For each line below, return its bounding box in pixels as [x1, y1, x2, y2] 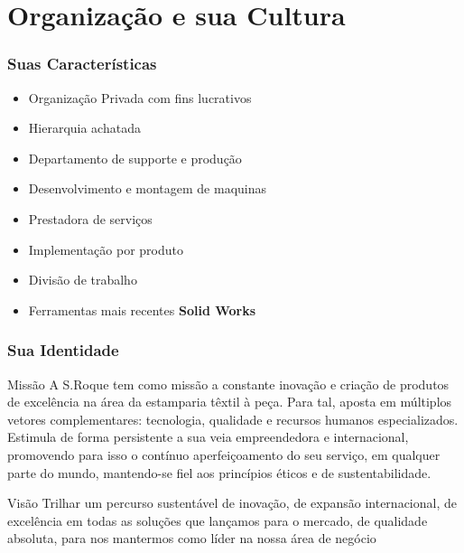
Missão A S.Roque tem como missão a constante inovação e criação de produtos [7, 374, 450, 393]
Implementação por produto [28, 239, 184, 258]
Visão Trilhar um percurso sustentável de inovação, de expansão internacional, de [7, 493, 457, 512]
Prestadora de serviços [28, 209, 153, 228]
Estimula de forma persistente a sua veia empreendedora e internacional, [7, 427, 409, 446]
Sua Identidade [7, 339, 119, 361]
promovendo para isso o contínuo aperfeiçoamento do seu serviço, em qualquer [7, 445, 441, 464]
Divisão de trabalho [28, 270, 137, 289]
